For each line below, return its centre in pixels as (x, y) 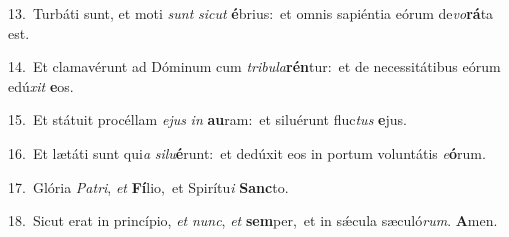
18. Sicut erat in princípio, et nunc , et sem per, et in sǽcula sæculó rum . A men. (253, 220)
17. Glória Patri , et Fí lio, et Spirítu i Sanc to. (148, 186)
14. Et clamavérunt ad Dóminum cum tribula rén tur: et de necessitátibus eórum (254, 66)
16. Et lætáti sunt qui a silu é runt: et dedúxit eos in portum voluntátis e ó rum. (247, 152)
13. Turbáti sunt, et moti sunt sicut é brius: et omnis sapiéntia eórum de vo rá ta (251, 13)
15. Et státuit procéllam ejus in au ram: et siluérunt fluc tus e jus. (207, 119)
